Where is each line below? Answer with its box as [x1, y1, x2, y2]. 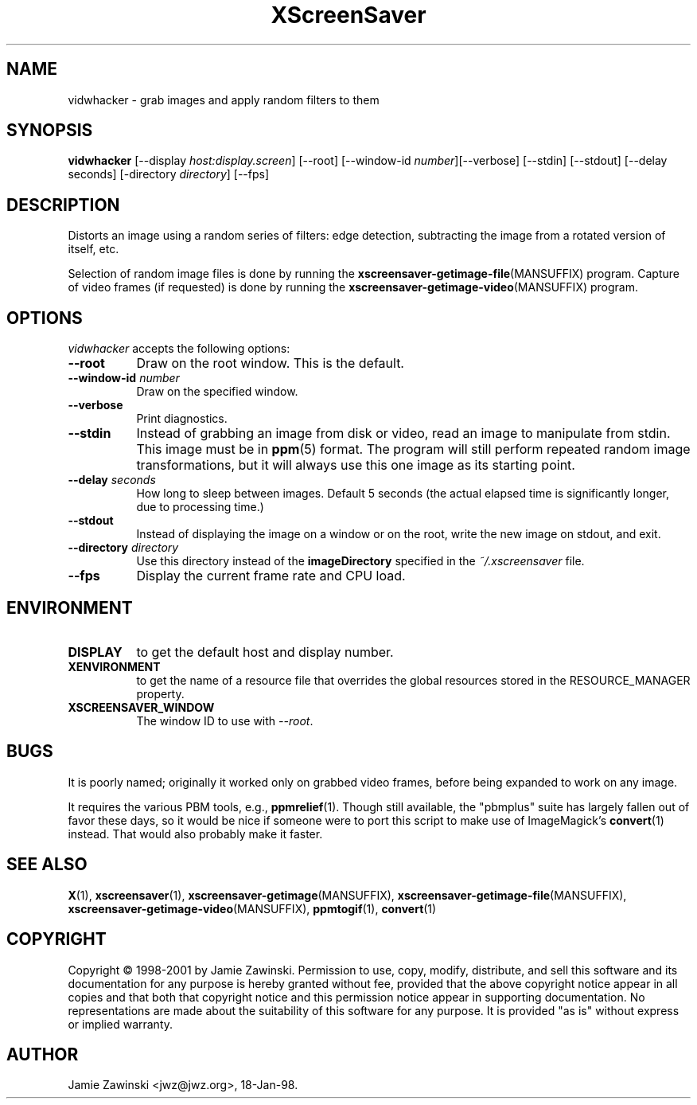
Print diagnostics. [136, 412, 228, 426]
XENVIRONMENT [68, 659, 161, 674]
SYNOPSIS [6, 120, 93, 141]
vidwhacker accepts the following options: [68, 342, 290, 356]
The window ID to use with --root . [136, 713, 313, 728]
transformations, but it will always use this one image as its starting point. [136, 457, 575, 474]
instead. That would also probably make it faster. [68, 826, 323, 841]
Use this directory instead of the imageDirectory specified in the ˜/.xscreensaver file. [136, 554, 585, 568]
